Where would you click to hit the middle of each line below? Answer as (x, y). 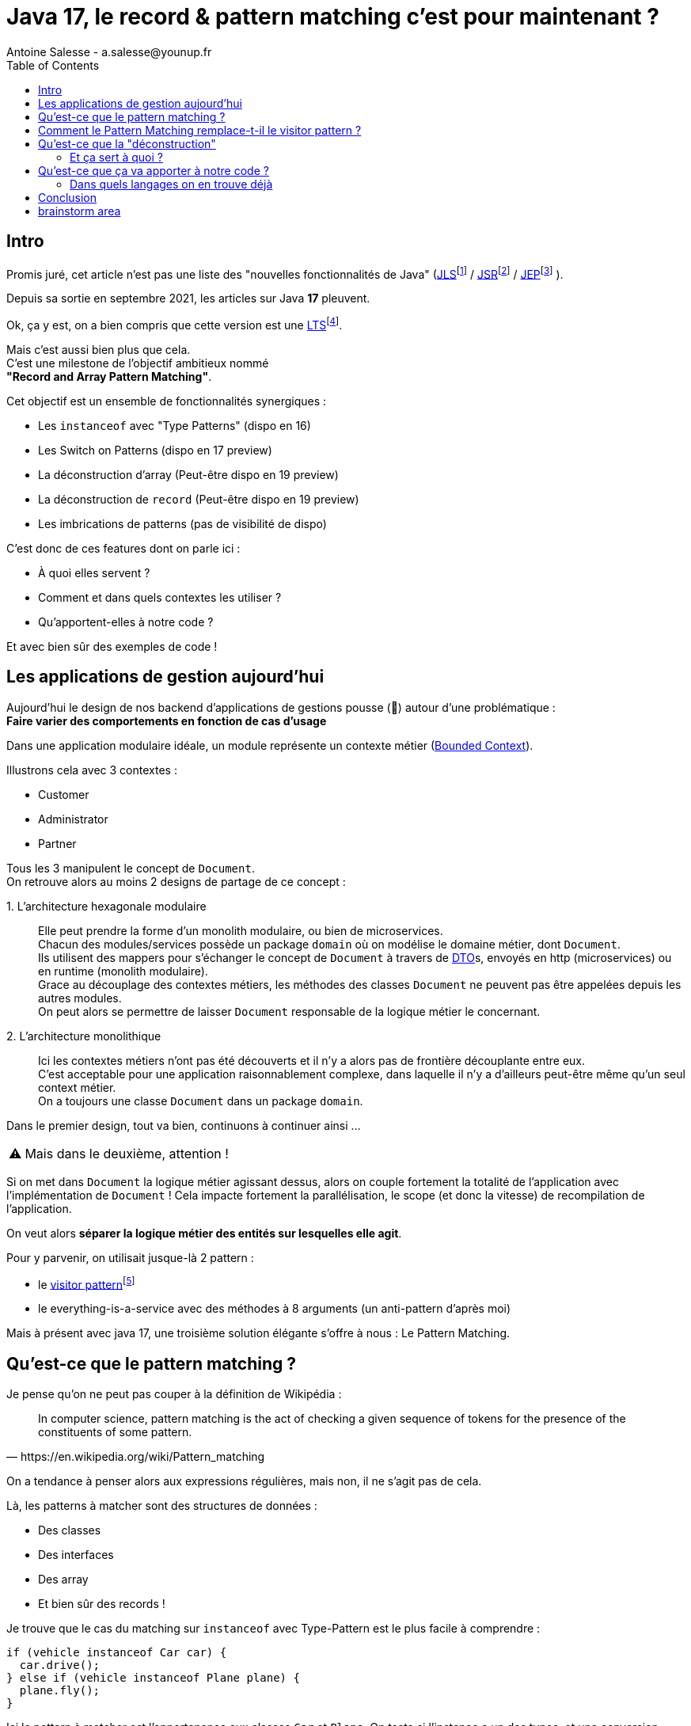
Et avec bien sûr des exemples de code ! (112, 646)
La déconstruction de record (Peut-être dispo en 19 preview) (199, 499)
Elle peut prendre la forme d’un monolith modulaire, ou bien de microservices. (241, 930)
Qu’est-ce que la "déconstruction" (127, 143)
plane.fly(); (60, 1691)
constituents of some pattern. (115, 1432)
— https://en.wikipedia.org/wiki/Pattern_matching (136, 1457)
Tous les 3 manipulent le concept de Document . (131, 868)
